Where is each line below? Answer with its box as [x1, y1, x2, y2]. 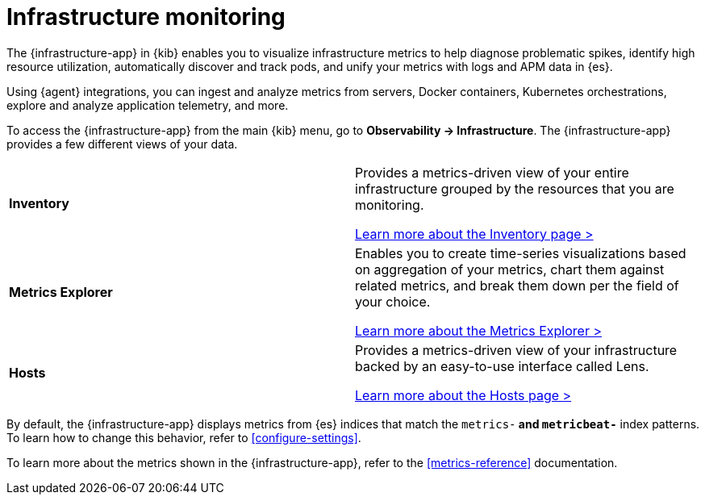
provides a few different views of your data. [6, 136, 238, 151]
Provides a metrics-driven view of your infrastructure [355, 341, 678, 358]
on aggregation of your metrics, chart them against [355, 261, 665, 278]
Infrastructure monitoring [6, 3, 286, 31]
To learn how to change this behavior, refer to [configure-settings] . [6, 430, 361, 445]
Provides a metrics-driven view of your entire [355, 164, 629, 181]
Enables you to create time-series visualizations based [355, 244, 686, 261]
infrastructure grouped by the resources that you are [355, 180, 674, 197]
